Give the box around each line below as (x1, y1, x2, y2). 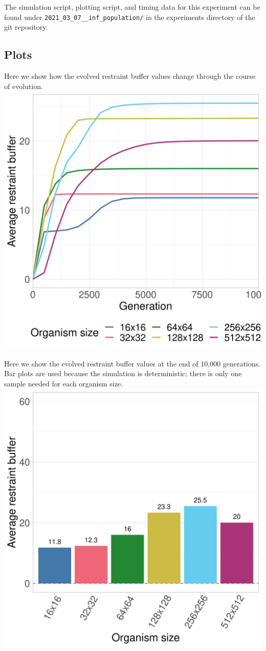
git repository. (4, 21, 48, 32)
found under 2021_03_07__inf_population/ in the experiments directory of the (4, 11, 255, 22)
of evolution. (4, 80, 43, 91)
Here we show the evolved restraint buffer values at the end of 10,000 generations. (4, 358, 260, 368)
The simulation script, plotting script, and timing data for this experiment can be (4, 2, 260, 12)
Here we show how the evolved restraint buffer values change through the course (4, 71, 256, 81)
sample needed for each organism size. (4, 378, 123, 389)
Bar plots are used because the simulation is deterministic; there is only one (4, 368, 242, 379)
